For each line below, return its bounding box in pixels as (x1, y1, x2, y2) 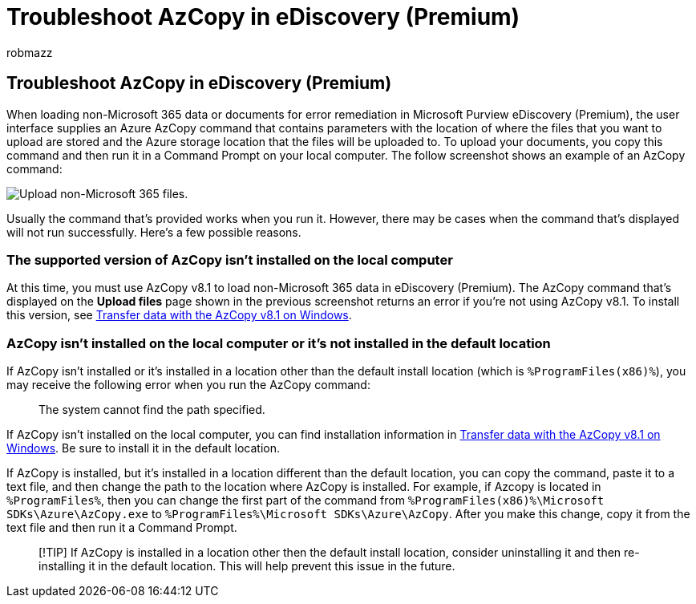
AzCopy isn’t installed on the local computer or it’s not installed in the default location (6, 334, 551, 351)
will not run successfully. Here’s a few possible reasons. (6, 225, 301, 239)
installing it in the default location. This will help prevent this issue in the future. (38, 559, 455, 574)
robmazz (6, 45, 53, 59)
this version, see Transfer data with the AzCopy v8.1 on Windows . (6, 308, 352, 322)
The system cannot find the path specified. (38, 403, 265, 417)
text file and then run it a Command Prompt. (6, 521, 237, 535)
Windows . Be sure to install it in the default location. (6, 441, 280, 456)
